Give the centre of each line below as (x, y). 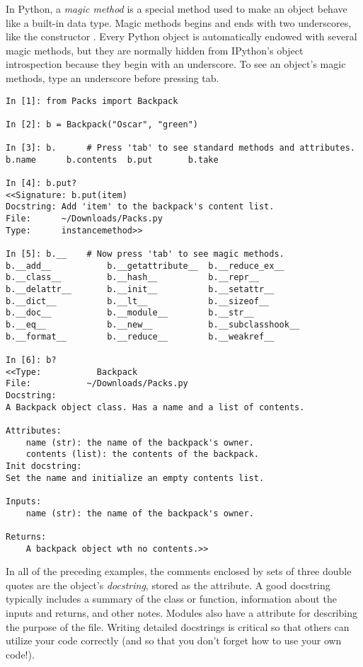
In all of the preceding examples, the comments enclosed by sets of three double (179, 571)
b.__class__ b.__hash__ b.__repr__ (132, 278)
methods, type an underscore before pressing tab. (113, 77)
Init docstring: (44, 466)
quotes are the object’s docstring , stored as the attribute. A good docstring (168, 585)
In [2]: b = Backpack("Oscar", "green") (102, 124)
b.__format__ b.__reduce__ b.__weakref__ (140, 336)
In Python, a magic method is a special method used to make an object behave (177, 8)
